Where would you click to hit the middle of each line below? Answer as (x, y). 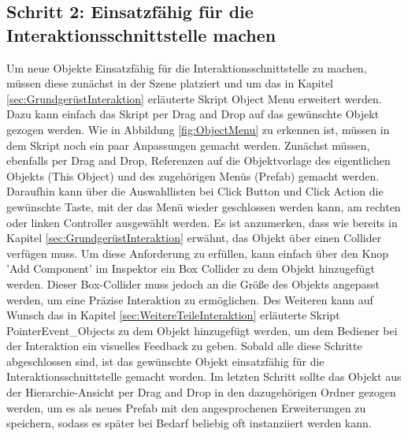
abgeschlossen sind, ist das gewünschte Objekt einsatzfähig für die (165, 361)
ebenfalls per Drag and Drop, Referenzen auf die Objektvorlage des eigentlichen (198, 160)
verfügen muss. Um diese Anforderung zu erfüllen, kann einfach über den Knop (198, 253)
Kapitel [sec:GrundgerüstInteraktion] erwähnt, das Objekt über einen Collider (194, 238)
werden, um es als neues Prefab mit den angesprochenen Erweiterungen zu (186, 407)
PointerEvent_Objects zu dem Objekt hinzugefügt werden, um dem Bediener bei (202, 330)
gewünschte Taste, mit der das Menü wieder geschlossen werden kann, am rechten (204, 206)
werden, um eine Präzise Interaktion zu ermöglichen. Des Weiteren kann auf (190, 299)
